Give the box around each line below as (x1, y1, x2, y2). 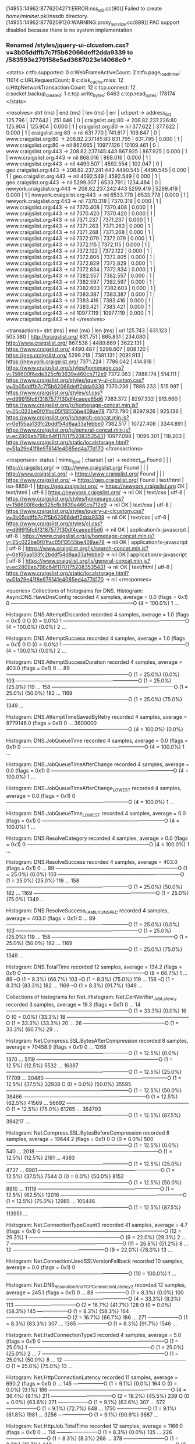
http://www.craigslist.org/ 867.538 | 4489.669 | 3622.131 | (6, 339, 145, 347)
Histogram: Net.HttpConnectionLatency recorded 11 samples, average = (6, 1374, 179, 1381)
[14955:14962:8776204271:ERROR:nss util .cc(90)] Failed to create (6, 5, 162, 13)
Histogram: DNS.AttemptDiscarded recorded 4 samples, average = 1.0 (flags (6, 611, 189, 618)
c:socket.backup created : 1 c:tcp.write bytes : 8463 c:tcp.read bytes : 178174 (6, 90, 176, 99)
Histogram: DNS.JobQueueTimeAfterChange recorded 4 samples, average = (6, 760, 190, 768)
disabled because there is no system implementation (6, 26, 133, 33)
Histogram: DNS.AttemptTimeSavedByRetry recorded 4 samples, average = (6, 713, 187, 720)
